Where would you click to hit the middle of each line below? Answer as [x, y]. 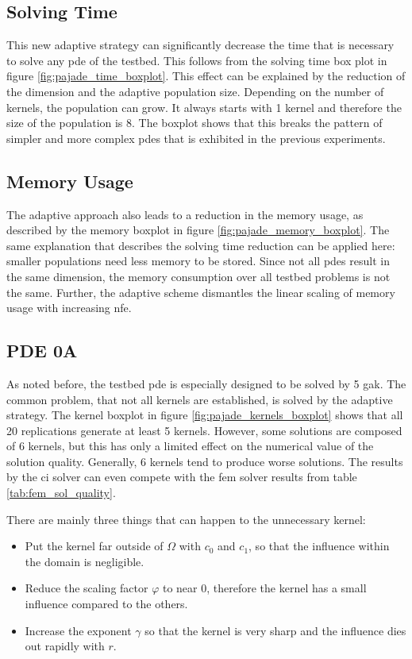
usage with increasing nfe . [69, 308]
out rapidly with [65, 646]
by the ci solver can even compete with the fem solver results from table [182, 477]
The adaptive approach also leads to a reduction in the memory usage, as [185, 214]
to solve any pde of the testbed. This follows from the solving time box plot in [197, 60]
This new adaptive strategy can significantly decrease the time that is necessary [200, 45]
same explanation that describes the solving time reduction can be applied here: [201, 245]
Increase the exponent [78, 630]
